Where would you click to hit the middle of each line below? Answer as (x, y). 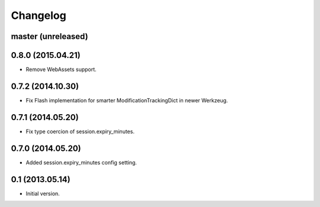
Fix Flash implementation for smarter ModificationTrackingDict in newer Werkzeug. (127, 100)
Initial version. (43, 193)
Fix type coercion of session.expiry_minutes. (80, 131)
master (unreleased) (49, 36)
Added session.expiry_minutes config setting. (81, 162)
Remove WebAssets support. (61, 69)
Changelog (39, 15)
